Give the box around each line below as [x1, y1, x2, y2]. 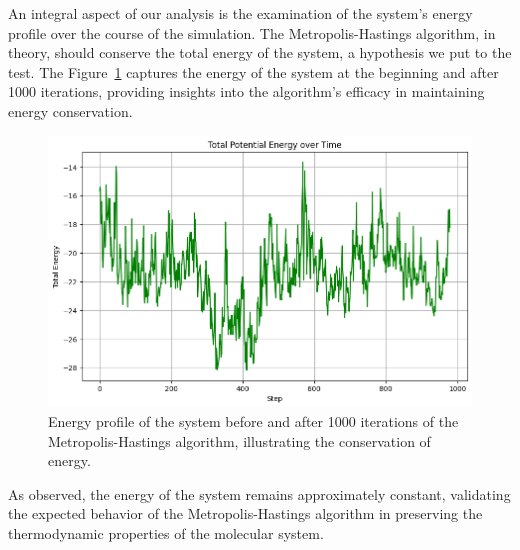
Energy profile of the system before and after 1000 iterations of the [48, 411, 459, 432]
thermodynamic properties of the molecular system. [8, 523, 324, 544]
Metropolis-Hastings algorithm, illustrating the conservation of [48, 430, 431, 451]
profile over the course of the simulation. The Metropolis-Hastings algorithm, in [8, 22, 496, 43]
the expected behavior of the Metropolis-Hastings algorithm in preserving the [8, 503, 483, 524]
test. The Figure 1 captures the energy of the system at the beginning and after [8, 61, 499, 82]
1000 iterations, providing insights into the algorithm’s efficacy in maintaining [8, 81, 485, 102]
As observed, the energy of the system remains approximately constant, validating [8, 483, 511, 504]
